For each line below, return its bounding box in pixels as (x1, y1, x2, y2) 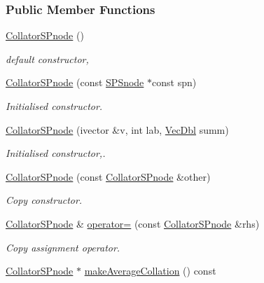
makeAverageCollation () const (84, 263, 216, 278)
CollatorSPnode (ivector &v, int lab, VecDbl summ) (6, 122, 229, 137)
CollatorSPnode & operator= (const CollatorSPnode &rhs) (6, 216, 260, 230)
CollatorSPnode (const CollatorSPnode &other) (6, 169, 211, 184)
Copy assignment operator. (6, 240, 120, 254)
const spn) (152, 75, 197, 90)
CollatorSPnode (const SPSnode (6, 75, 144, 90)
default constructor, (6, 51, 89, 66)
